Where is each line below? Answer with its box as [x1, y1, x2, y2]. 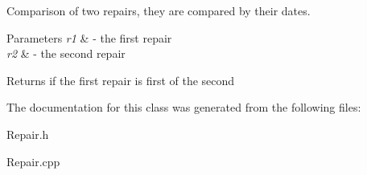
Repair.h [6, 125, 49, 142]
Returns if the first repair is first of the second [6, 71, 235, 88]
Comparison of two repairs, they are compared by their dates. [6, 2, 311, 18]
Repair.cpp [6, 153, 60, 169]
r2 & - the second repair [6, 45, 126, 62]
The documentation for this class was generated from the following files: [6, 99, 361, 116]
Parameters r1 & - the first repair [6, 29, 172, 46]
